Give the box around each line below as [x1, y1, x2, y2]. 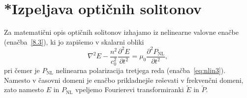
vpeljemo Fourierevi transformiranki [75, 84, 184, 95]
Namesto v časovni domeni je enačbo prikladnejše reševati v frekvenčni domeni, [4, 74, 244, 85]
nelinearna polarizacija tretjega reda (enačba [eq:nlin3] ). [56, 65, 226, 75]
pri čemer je [4, 65, 40, 75]
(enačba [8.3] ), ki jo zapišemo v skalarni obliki [4, 36, 144, 47]
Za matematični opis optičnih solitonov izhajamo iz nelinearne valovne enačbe [4, 27, 239, 37]
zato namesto [4, 84, 44, 95]
